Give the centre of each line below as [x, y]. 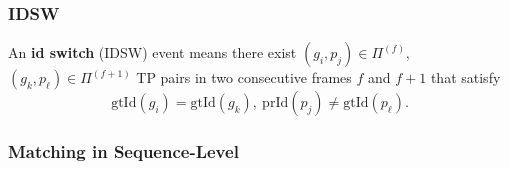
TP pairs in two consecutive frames [244, 77]
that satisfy [465, 77]
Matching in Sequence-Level [123, 151]
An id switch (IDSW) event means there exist [152, 52]
